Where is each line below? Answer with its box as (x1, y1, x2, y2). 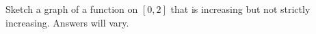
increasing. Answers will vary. (5, 15, 129, 29)
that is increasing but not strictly (170, 2, 311, 16)
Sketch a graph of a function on (5, 2, 138, 16)
